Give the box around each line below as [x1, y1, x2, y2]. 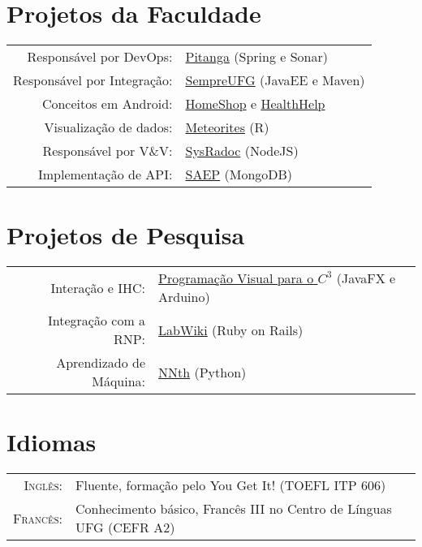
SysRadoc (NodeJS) [185, 141, 299, 161]
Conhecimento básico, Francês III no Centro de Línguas [75, 499, 392, 519]
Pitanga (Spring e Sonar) [185, 47, 328, 67]
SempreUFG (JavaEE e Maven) [185, 71, 365, 90]
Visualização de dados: [44, 118, 173, 137]
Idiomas [6, 425, 97, 459]
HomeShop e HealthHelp [185, 94, 325, 114]
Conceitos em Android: [41, 94, 173, 114]
